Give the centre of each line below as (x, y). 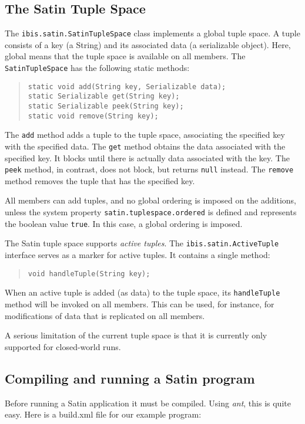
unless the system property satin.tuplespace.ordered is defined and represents (151, 212)
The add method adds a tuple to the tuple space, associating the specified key (145, 135)
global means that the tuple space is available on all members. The (125, 56)
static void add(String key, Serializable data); (127, 87)
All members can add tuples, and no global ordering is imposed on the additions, (150, 200)
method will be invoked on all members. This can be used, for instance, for (140, 303)
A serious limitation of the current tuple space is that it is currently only (136, 335)
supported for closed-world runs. (63, 346)
